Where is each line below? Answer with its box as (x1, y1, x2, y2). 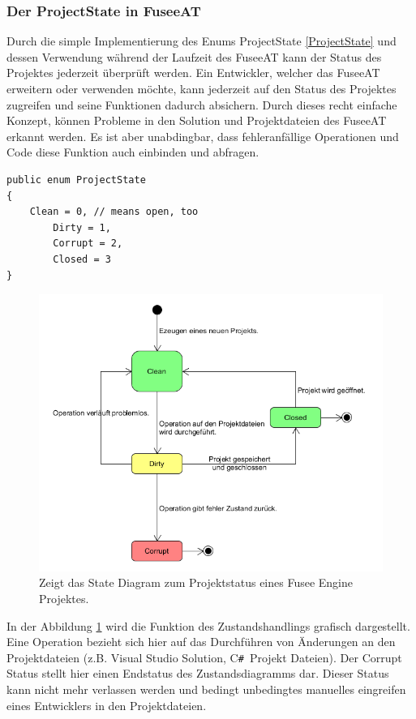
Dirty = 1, (53, 221, 111, 233)
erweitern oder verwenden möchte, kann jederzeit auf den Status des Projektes (6, 80, 397, 96)
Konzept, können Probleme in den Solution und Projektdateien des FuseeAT (6, 112, 387, 129)
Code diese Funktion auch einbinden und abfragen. (6, 143, 259, 160)
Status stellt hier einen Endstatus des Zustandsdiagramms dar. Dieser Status (6, 665, 389, 682)
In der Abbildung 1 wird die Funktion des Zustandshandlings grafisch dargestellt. (6, 617, 410, 634)
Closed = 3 (53, 253, 111, 265)
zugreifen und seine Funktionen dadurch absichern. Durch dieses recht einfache (6, 96, 397, 113)
